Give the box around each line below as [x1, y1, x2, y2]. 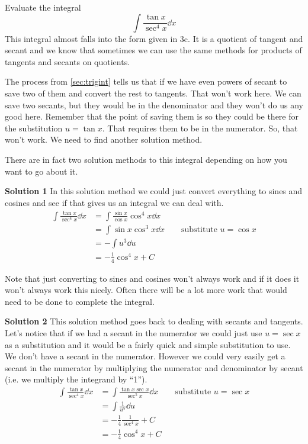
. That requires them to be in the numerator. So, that [102, 121, 298, 134]
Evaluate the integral [5, 1, 81, 13]
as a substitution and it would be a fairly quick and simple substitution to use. [5, 338, 291, 350]
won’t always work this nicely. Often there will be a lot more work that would [5, 284, 287, 296]
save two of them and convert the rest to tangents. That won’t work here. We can [5, 86, 301, 99]
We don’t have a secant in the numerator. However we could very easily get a [5, 350, 285, 362]
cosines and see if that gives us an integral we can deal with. [5, 196, 224, 208]
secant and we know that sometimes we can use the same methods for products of [5, 44, 302, 56]
